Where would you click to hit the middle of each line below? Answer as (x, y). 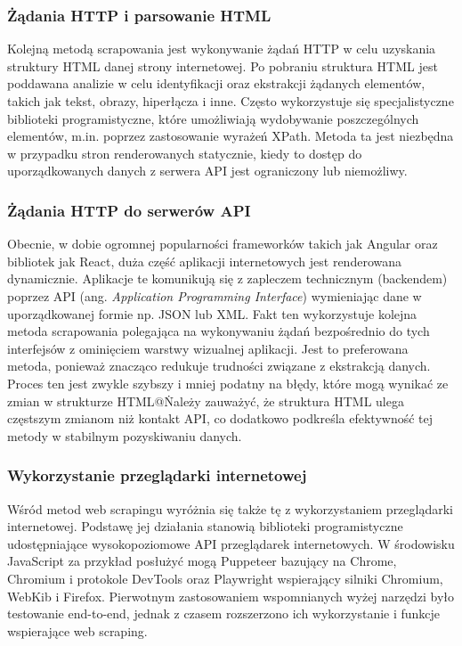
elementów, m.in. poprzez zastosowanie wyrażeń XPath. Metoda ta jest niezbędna (231, 136)
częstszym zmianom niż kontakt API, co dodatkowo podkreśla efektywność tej (220, 418)
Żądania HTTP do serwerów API (129, 210)
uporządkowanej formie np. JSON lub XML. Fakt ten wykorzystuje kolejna (212, 313)
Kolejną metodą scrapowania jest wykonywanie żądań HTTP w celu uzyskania (222, 49)
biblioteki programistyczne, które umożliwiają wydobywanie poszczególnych (213, 118)
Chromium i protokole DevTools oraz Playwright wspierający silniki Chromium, (225, 578)
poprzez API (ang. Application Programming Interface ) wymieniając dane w (215, 295)
